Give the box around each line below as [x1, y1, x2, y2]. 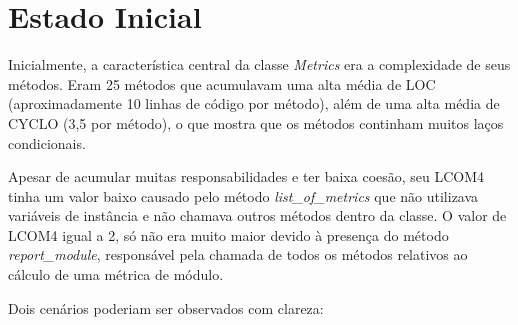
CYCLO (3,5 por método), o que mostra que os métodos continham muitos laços [8, 112, 504, 133]
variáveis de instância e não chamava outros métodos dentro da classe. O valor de [8, 205, 507, 226]
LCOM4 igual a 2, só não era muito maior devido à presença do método [8, 224, 449, 245]
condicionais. [8, 132, 86, 153]
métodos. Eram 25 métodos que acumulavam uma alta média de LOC [8, 73, 436, 94]
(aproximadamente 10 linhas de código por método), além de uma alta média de [8, 93, 500, 114]
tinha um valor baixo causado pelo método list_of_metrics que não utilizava [8, 185, 479, 206]
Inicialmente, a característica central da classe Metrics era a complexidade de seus [8, 54, 511, 75]
